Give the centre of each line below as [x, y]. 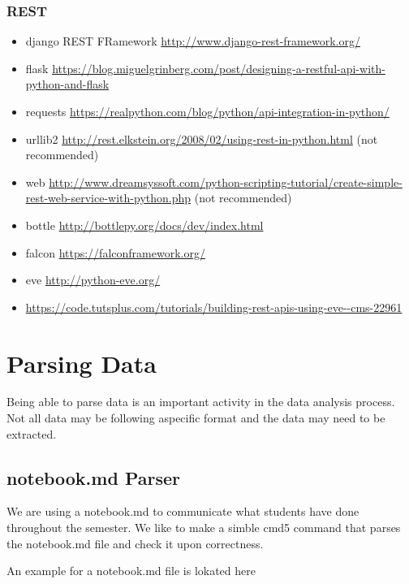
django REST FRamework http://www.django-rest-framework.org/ [193, 41]
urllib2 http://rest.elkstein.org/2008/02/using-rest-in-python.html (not [202, 138]
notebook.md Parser [93, 477]
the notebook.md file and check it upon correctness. [135, 543]
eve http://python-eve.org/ [93, 280]
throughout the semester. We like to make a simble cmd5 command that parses [204, 528]
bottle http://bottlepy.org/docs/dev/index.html [144, 225]
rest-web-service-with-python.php [108, 198]
